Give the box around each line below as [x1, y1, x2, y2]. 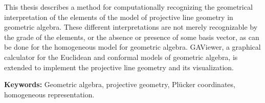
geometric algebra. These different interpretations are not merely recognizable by [4, 22, 258, 32]
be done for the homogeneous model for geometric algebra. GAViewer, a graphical [4, 42, 261, 52]
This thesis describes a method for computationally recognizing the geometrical [4, 2, 253, 12]
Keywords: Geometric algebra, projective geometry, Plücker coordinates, [4, 79, 235, 90]
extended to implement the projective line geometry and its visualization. [4, 61, 234, 72]
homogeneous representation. [4, 89, 95, 99]
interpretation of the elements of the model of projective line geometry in [4, 11, 233, 22]
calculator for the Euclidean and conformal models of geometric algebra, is [4, 51, 238, 62]
